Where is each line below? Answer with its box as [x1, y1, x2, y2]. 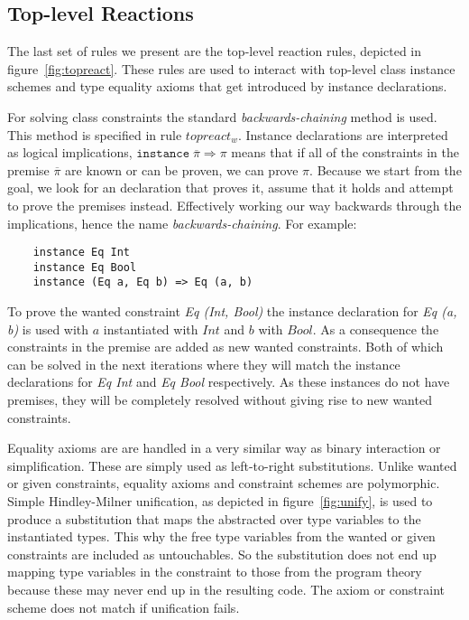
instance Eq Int [32, 246, 131, 259]
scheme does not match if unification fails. [7, 597, 240, 616]
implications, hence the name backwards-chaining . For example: [7, 213, 357, 232]
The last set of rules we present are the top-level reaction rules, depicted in [7, 42, 422, 61]
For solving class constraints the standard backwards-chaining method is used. [7, 107, 437, 126]
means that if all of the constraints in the [231, 143, 459, 162]
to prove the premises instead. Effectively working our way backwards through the [7, 195, 462, 214]
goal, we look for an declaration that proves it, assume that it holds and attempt [7, 178, 454, 197]
